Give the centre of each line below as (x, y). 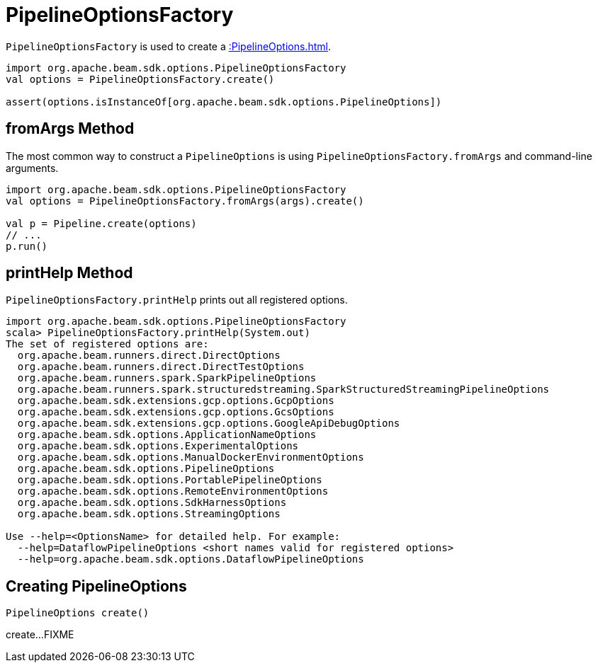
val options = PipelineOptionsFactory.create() (140, 79)
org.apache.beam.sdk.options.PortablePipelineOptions (170, 480)
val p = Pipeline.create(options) (101, 223)
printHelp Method (69, 273)
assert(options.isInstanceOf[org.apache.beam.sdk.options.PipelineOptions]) (224, 102)
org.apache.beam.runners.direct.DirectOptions (149, 356)
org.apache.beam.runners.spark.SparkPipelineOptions (167, 378)
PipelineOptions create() (78, 613)
